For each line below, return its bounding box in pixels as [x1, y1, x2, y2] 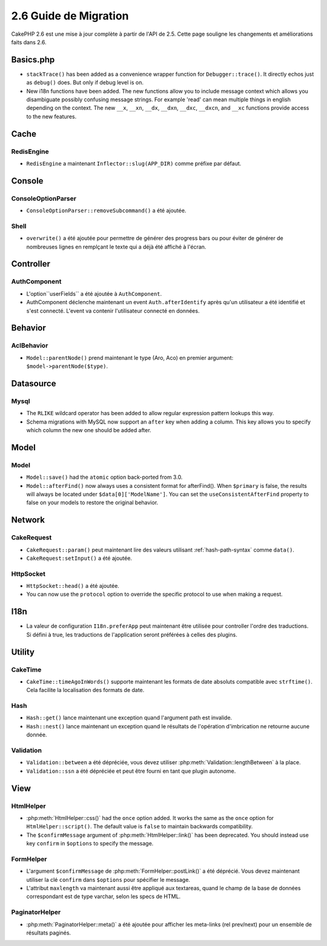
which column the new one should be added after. [26, 427, 151, 434]
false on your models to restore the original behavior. [26, 499, 159, 506]
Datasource [11, 378, 56, 388]
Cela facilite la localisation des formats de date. [26, 687, 145, 694]
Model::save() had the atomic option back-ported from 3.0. [26, 473, 183, 481]
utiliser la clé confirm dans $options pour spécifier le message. [26, 876, 191, 883]
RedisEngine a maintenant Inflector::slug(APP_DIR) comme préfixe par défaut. [26, 159, 242, 167]
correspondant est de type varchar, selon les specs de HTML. [26, 893, 181, 900]
